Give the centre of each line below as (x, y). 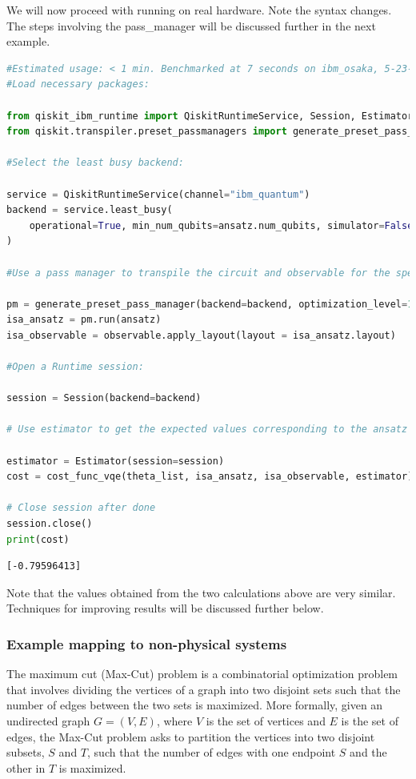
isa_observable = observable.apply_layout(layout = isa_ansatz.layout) (201, 335)
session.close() (50, 524)
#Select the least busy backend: (95, 163)
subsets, (26, 752)
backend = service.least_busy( (90, 210)
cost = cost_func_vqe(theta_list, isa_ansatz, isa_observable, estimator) (210, 477)
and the (368, 752)
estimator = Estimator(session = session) (116, 461)
